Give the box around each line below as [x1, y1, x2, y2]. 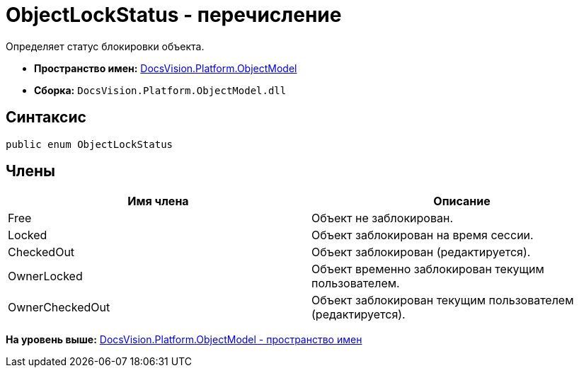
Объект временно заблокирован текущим [311, 262, 544, 277]
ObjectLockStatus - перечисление [6, 3, 342, 27]
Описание [433, 194, 491, 209]
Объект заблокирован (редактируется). [311, 245, 531, 260]
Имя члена [127, 194, 189, 209]
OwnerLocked [8, 269, 83, 284]
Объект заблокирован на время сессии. [311, 228, 534, 243]
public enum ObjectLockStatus [6, 138, 173, 150]
